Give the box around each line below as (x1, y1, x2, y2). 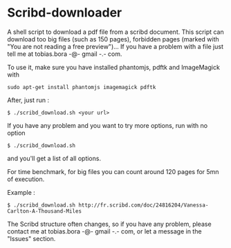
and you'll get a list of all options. (7, 154, 102, 162)
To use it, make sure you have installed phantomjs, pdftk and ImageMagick (7, 63, 220, 71)
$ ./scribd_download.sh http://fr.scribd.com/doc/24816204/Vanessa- (7, 202, 209, 209)
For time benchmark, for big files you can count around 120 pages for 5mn (7, 167, 219, 175)
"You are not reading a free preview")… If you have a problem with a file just (7, 42, 223, 50)
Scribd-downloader (7, 5, 122, 21)
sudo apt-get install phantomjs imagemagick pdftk (7, 84, 156, 90)
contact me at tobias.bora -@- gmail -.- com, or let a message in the (7, 227, 202, 236)
